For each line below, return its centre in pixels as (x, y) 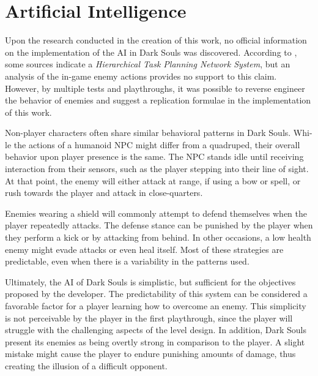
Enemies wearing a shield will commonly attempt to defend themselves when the (156, 213)
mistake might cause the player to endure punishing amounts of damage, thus (150, 354)
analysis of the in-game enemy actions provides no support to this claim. (141, 76)
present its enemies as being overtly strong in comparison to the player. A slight (155, 341)
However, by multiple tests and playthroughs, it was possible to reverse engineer (155, 88)
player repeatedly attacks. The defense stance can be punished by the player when (159, 225)
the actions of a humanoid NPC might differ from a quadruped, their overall (157, 144)
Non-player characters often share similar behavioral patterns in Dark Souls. (148, 133)
